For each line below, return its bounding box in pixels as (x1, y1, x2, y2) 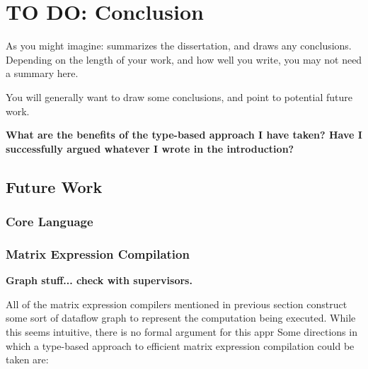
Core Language (6, 212, 93, 230)
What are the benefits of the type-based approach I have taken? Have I (6, 127, 362, 142)
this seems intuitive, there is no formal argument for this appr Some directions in (6, 324, 357, 339)
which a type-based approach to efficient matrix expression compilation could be (6, 338, 355, 353)
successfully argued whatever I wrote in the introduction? (6, 141, 294, 156)
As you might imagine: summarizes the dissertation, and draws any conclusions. (6, 38, 352, 53)
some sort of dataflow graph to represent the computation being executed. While (6, 310, 356, 325)
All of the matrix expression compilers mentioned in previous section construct (6, 296, 347, 311)
